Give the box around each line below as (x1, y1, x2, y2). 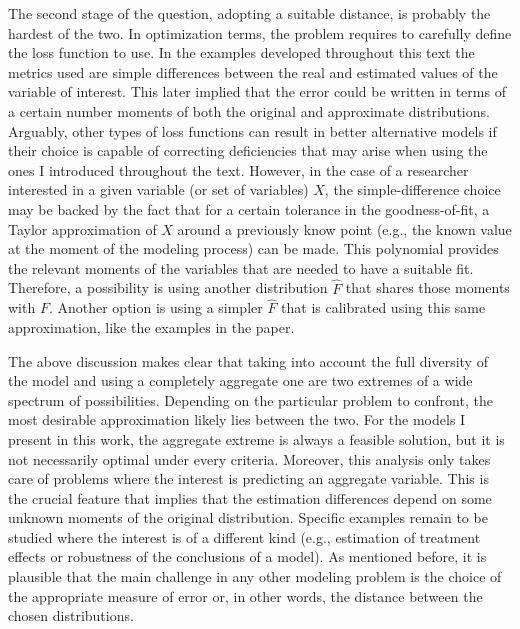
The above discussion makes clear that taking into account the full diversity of (8, 350, 488, 371)
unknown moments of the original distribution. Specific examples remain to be (8, 507, 488, 528)
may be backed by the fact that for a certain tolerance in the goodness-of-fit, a (8, 198, 490, 219)
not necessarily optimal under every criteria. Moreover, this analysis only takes (8, 448, 491, 469)
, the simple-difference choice (324, 179, 501, 200)
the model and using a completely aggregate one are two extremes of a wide (8, 370, 473, 391)
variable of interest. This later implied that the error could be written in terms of (8, 81, 506, 102)
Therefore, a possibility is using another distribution (8, 277, 328, 298)
